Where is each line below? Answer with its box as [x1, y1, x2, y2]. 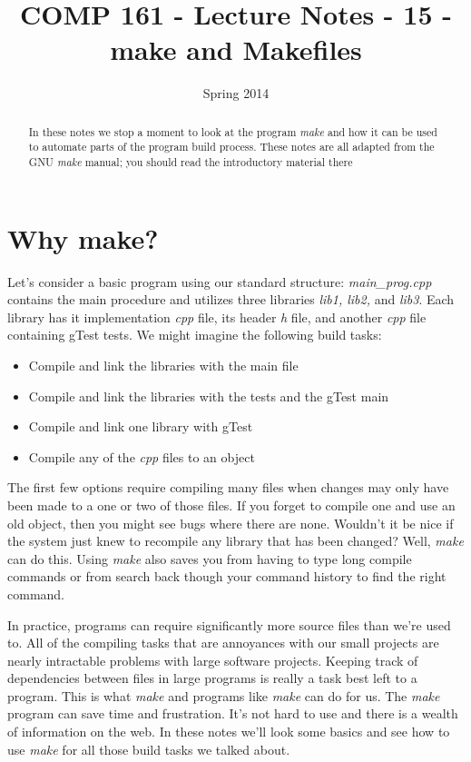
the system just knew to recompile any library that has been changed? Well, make [7, 531, 464, 550]
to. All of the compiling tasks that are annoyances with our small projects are [7, 633, 439, 652]
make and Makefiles [110, 31, 362, 68]
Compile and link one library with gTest [28, 417, 253, 436]
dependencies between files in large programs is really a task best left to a [7, 668, 417, 688]
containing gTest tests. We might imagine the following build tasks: [7, 325, 382, 344]
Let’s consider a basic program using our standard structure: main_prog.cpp [7, 272, 432, 291]
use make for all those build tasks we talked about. [7, 739, 290, 758]
